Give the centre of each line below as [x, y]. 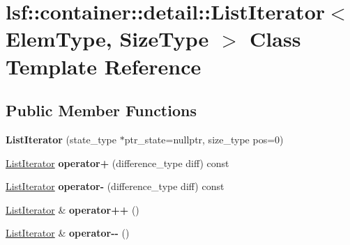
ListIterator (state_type [61, 139]
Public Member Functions [101, 110]
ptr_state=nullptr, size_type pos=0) [204, 139]
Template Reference [104, 66]
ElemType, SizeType [107, 39]
